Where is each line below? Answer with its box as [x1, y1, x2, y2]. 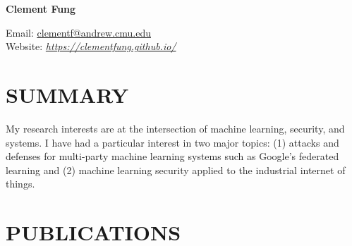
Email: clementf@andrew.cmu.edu [6, 25, 151, 39]
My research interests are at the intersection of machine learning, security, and [6, 121, 345, 135]
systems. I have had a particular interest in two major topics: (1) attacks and [6, 135, 339, 149]
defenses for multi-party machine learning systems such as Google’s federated [6, 149, 339, 164]
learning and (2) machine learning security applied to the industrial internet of [6, 162, 346, 177]
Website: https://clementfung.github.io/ [6, 39, 176, 54]
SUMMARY [6, 80, 128, 109]
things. [6, 176, 35, 191]
